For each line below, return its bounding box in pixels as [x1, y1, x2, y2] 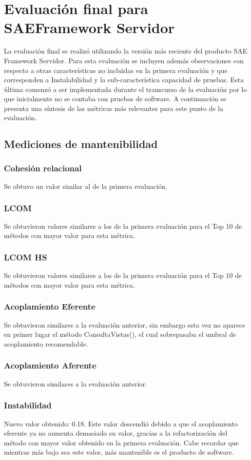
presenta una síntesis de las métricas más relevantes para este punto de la [4, 103, 223, 113]
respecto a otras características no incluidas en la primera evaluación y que [4, 65, 228, 75]
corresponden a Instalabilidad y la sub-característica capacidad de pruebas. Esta [4, 74, 244, 85]
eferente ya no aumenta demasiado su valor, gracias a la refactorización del [4, 428, 228, 438]
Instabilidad [4, 399, 52, 411]
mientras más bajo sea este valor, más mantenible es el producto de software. [4, 447, 234, 457]
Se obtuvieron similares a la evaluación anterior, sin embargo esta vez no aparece [4, 319, 246, 330]
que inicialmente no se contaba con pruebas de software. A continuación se [4, 93, 227, 104]
